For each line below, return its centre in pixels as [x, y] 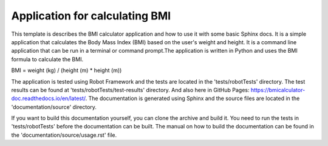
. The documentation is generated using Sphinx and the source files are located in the [193, 98]
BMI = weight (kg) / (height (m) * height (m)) [67, 70]
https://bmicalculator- [278, 90]
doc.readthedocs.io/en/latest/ [49, 98]
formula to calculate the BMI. [47, 59]
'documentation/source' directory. [54, 107]
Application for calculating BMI [91, 16]
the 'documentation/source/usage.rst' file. [64, 135]
